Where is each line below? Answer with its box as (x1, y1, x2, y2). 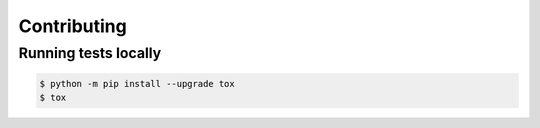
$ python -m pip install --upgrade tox (39, 78, 235, 89)
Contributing (18, 15, 127, 37)
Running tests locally (18, 44, 162, 62)
